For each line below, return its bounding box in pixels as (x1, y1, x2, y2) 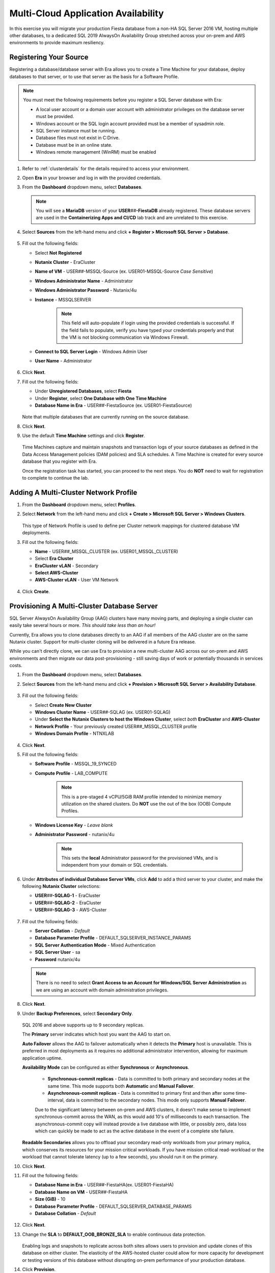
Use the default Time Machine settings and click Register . (22, 433, 145, 439)
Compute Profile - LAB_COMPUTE (35, 770, 108, 776)
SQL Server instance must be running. (36, 127, 116, 133)
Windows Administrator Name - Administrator (35, 278, 133, 284)
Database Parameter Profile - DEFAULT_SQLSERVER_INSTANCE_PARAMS (35, 935, 191, 941)
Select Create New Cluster (35, 702, 92, 708)
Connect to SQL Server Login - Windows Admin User (35, 348, 148, 354)
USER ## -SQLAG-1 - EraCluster (35, 893, 101, 899)
